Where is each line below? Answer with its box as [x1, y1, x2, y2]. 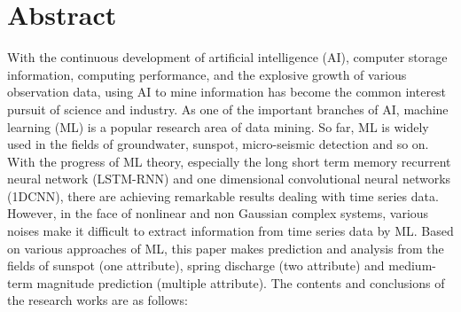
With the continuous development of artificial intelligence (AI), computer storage [7, 48, 448, 66]
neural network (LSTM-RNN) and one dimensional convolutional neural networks [7, 169, 451, 188]
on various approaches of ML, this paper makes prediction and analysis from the [7, 238, 444, 257]
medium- [388, 256, 436, 275]
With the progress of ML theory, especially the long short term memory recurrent [7, 152, 451, 170]
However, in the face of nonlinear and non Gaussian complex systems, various [7, 204, 429, 222]
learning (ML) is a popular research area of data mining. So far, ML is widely [7, 117, 429, 136]
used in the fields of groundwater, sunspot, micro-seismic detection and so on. [7, 135, 429, 153]
